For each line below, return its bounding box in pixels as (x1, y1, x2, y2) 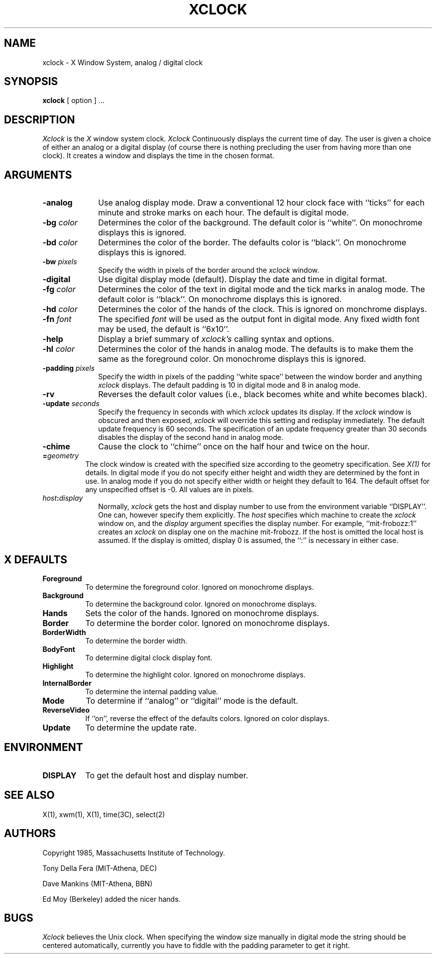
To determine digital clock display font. (85, 653, 213, 662)
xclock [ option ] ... (42, 96, 105, 105)
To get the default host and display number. (85, 770, 248, 780)
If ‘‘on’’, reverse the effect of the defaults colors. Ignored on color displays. (85, 714, 329, 723)
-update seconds (42, 399, 100, 408)
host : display (42, 494, 83, 503)
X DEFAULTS (4, 553, 68, 566)
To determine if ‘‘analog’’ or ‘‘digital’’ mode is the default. (86, 695, 298, 706)
